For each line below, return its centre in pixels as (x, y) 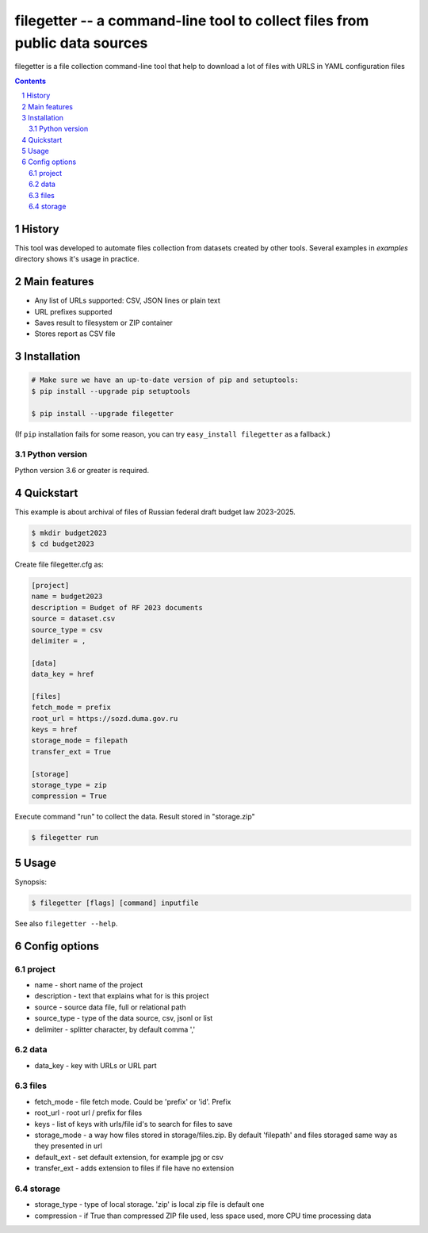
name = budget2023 (67, 597)
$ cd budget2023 (63, 544)
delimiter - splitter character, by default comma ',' (115, 1029)
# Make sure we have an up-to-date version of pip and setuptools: (165, 380)
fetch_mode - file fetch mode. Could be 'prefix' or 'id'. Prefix (133, 1101)
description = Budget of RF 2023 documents (117, 607)
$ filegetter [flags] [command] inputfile (115, 903)
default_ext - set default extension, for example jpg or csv (129, 1157)
